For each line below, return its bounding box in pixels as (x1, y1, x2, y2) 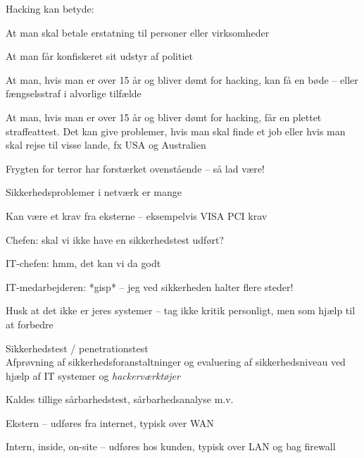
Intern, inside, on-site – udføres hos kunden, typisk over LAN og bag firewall (6, 439, 336, 454)
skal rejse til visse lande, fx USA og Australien (6, 137, 206, 152)
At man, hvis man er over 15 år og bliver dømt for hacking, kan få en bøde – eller (6, 72, 358, 87)
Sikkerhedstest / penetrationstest (6, 340, 149, 355)
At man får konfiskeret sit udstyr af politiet (6, 49, 193, 63)
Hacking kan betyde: (6, 1, 94, 16)
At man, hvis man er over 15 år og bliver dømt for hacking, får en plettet (6, 109, 322, 124)
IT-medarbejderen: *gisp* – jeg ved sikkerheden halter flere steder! (6, 279, 294, 294)
